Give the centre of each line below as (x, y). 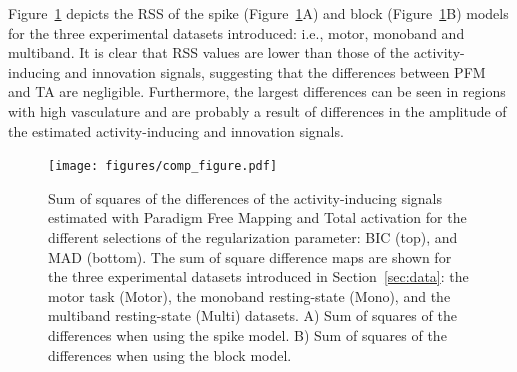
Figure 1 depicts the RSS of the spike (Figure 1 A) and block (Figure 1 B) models (258, 13)
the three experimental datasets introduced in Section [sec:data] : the (258, 276)
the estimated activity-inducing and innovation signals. (176, 130)
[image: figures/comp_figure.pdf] (163, 166)
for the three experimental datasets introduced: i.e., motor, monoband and (236, 32)
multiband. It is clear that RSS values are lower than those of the (209, 52)
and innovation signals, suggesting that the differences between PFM (275, 71)
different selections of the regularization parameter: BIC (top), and (253, 237)
